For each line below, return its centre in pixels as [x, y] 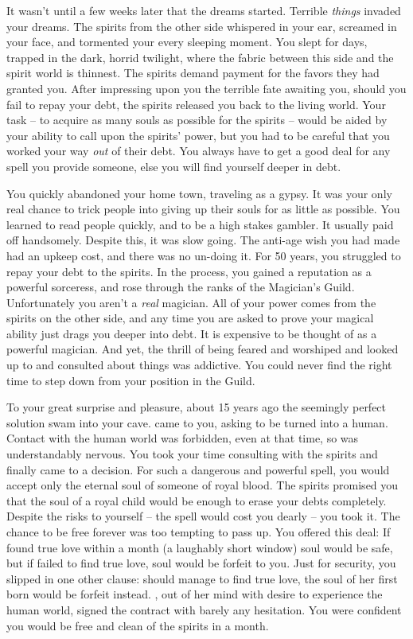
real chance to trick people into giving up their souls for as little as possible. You [203, 209]
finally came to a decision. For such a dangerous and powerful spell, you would [198, 469]
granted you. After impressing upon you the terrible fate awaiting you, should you [206, 88]
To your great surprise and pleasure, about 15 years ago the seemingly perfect [197, 407]
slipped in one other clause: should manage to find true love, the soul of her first [202, 578]
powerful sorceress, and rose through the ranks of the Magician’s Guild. [181, 287]
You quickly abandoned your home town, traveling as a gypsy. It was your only [199, 193]
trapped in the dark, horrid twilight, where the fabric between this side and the [200, 57]
